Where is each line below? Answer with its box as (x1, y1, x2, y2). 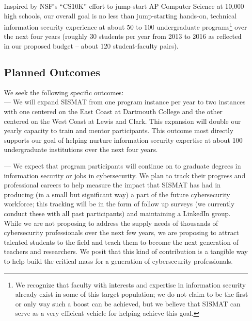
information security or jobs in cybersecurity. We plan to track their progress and (4, 170, 246, 180)
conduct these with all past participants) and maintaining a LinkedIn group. (4, 208, 231, 218)
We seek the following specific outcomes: (4, 87, 124, 97)
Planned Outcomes (4, 65, 100, 80)
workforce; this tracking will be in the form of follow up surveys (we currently (4, 199, 235, 209)
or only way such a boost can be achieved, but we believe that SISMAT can (15, 298, 240, 308)
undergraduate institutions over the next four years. (4, 144, 158, 154)
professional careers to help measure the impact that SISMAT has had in (4, 180, 221, 190)
